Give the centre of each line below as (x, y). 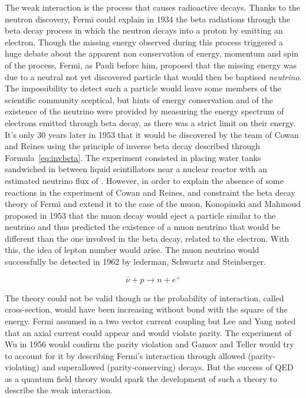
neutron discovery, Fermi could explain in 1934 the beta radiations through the (147, 19)
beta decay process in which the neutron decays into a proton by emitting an (144, 30)
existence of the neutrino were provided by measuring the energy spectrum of (144, 111)
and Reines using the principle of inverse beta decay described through (133, 146)
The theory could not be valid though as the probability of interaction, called (144, 297)
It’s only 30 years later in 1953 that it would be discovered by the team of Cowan (152, 134)
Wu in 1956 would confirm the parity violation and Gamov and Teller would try (149, 344)
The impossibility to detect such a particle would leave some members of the (143, 88)
